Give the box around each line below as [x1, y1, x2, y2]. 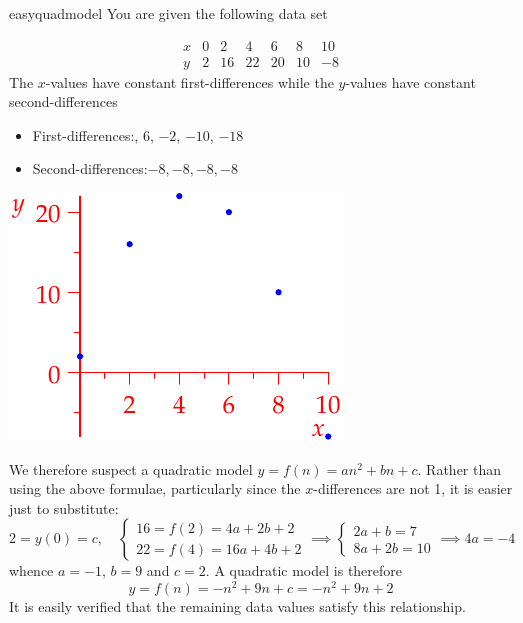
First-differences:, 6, [32, 124, 154, 145]
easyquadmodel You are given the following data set [9, 3, 328, 23]
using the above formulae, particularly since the [9, 478, 301, 499]
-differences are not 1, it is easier [313, 478, 513, 499]
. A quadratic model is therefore [205, 560, 403, 581]
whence [9, 560, 54, 581]
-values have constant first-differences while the [45, 71, 334, 92]
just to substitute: [9, 497, 119, 518]
